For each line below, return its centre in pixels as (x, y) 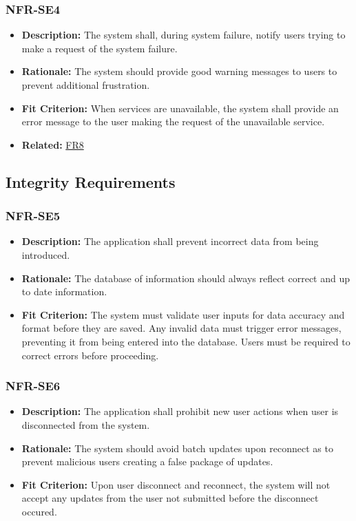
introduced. (46, 254)
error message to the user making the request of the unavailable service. (173, 121)
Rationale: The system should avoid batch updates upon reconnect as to (177, 448)
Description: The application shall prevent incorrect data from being (170, 241)
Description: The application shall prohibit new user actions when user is (180, 411)
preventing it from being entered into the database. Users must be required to (186, 341)
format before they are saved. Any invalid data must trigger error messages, (181, 328)
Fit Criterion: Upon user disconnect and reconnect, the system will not (176, 484)
